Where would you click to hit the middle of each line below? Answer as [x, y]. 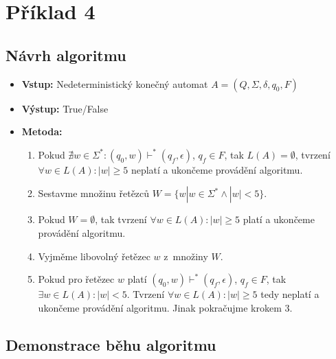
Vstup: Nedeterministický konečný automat [115, 83]
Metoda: [42, 131]
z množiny [186, 256]
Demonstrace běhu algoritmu [111, 344]
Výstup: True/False [65, 108]
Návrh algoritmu [66, 55]
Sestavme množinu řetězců [94, 193]
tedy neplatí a [290, 294]
